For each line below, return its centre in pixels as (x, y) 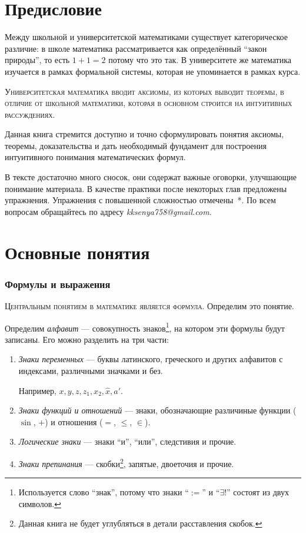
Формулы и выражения (58, 284)
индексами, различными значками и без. (91, 371)
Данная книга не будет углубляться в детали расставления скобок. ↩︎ (140, 523)
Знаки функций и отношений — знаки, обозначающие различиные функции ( (157, 410)
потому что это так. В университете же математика (200, 60)
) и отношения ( (74, 421)
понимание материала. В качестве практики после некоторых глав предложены (146, 188)
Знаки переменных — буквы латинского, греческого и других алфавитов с (151, 359)
